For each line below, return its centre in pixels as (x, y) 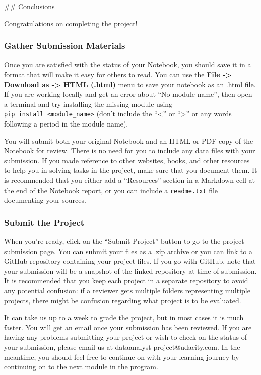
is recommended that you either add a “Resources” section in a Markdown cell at (129, 180)
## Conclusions (29, 6)
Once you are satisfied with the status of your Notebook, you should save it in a (128, 64)
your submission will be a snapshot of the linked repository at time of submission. (130, 270)
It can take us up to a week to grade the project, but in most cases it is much (124, 317)
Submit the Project (44, 222)
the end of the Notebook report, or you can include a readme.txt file (111, 190)
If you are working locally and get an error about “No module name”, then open (128, 94)
